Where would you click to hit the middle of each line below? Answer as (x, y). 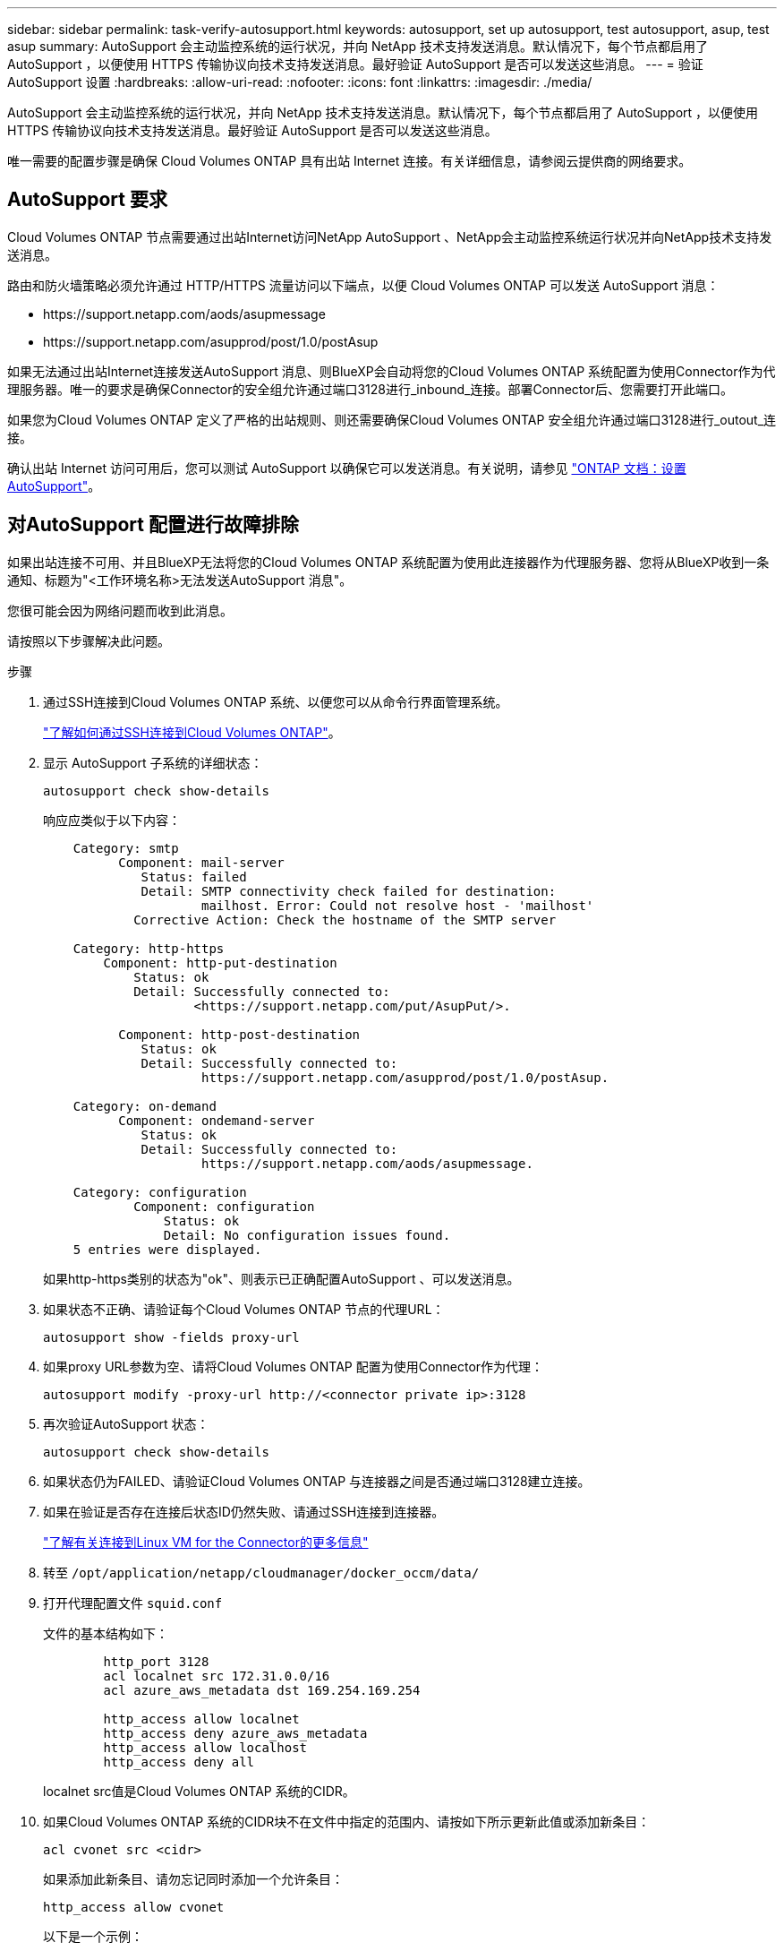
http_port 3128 (156, 1661)
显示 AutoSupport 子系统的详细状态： (153, 762)
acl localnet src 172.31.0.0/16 (217, 1676)
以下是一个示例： (93, 1936)
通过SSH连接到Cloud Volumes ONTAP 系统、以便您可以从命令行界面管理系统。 (276, 701)
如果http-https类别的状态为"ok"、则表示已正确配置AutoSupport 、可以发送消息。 (281, 1278)
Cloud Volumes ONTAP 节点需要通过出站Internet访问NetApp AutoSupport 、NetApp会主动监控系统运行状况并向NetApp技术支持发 (390, 236)
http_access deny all (179, 1762)
